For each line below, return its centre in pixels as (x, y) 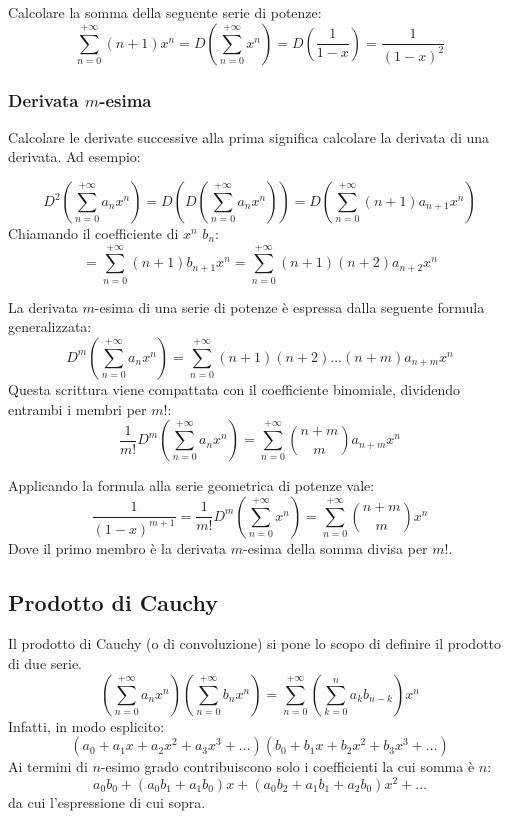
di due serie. (45, 663)
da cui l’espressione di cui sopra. (107, 801)
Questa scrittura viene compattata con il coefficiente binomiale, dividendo (234, 388)
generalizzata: (50, 326)
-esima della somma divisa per (335, 547)
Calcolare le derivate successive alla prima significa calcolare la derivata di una (249, 136)
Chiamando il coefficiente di (93, 233)
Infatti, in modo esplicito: (86, 725)
